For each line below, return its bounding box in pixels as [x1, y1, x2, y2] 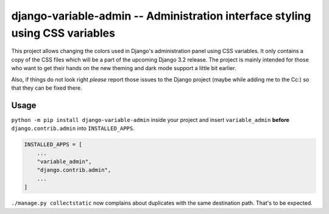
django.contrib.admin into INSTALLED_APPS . [11, 125, 135, 132]
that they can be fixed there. [11, 84, 82, 91]
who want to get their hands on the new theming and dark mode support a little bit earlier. [11, 65, 237, 72]
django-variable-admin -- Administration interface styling [11, 9, 311, 23]
